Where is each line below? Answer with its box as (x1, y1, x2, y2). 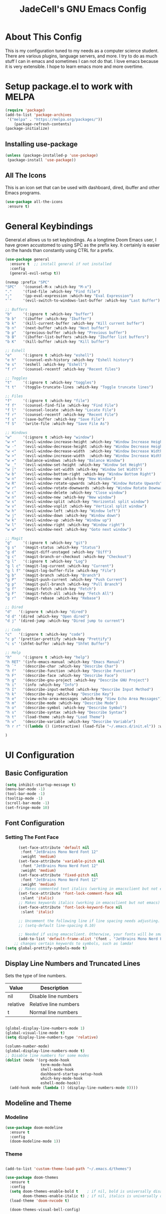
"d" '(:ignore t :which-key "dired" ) (5, 609, 87, 614)
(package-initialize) (5, 126, 50, 131)
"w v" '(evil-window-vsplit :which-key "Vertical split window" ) (5, 504, 147, 509)
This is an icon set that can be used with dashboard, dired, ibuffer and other (5, 184, 160, 190)
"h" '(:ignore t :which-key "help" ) (5, 655, 90, 659)
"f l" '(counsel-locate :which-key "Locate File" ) (5, 407, 116, 412)
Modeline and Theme (5, 1099, 72, 1108)
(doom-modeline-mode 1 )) (9, 1139, 61, 1144)
